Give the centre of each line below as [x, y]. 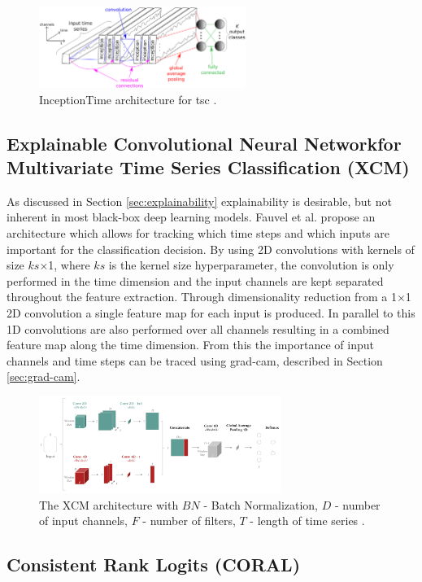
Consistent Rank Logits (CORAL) [154, 564]
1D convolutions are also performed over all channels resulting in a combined [198, 328]
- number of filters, [189, 521]
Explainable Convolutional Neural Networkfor [204, 143]
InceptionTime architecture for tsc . [128, 99]
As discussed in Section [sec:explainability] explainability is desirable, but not [199, 201]
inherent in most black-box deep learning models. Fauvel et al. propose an [191, 217]
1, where [69, 265]
